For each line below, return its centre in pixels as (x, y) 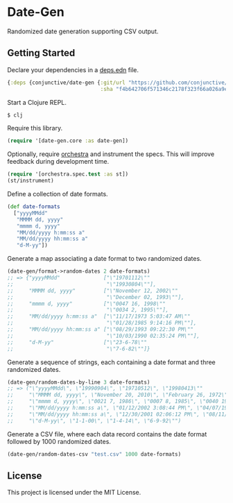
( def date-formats (34, 207)
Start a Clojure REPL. (37, 102)
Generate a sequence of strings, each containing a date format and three (112, 362)
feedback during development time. (58, 162)
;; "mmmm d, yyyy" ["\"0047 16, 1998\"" (87, 304)
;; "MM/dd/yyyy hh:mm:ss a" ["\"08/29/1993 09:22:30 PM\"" (101, 330)
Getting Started (41, 53)
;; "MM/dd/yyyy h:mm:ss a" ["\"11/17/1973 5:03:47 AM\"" (99, 316)
